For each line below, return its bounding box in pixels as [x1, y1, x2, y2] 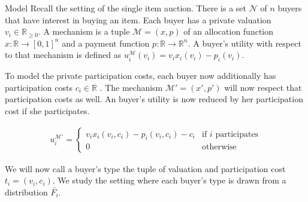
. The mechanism [99, 81, 163, 93]
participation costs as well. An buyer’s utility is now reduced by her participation [5, 93, 303, 105]
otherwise [202, 143, 237, 152]
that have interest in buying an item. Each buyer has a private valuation [5, 13, 271, 26]
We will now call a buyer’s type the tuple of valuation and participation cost [5, 162, 286, 175]
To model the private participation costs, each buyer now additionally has [5, 69, 276, 82]
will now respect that [224, 81, 302, 93]
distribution [5, 185, 48, 198]
